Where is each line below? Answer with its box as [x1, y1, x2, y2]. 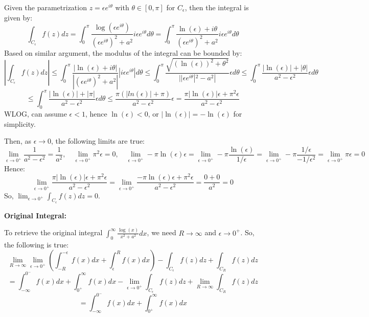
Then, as [4, 135, 31, 146]
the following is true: [4, 239, 69, 250]
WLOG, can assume [4, 108, 67, 119]
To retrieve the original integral [4, 227, 103, 238]
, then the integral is [184, 2, 249, 12]
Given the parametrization [4, 2, 87, 12]
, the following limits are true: [51, 135, 145, 146]
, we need [147, 227, 176, 238]
